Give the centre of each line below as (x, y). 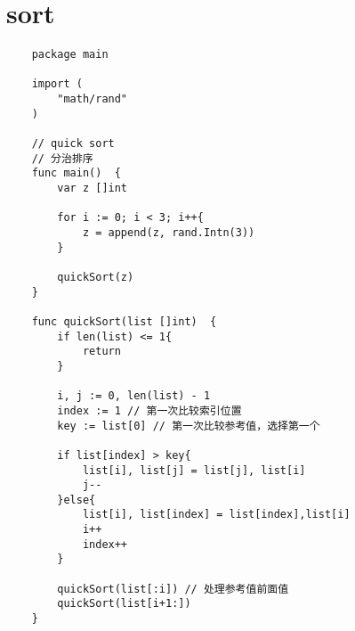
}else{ (77, 500)
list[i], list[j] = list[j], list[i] (194, 470)
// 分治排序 (62, 158)
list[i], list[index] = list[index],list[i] (216, 515)
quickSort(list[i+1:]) (124, 604)
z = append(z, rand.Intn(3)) (169, 233)
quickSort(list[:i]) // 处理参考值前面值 (173, 589)
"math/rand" (93, 99)
